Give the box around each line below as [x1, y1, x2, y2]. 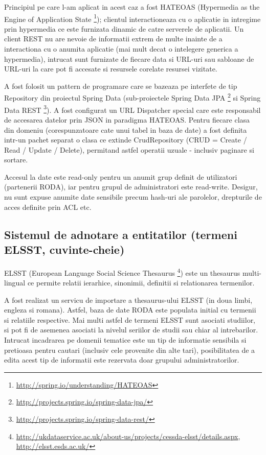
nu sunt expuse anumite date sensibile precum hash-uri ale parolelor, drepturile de [4, 191, 262, 202]
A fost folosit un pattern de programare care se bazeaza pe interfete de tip [4, 80, 237, 91]
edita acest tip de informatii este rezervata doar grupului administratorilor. [4, 354, 239, 365]
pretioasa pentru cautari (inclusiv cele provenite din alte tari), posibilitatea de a [4, 344, 255, 355]
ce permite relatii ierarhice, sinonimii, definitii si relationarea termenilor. [27, 277, 255, 288]
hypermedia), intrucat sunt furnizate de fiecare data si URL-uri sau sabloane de [4, 53, 254, 64]
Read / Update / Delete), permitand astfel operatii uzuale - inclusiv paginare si [4, 144, 254, 155]
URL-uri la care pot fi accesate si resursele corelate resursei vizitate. [4, 63, 217, 74]
